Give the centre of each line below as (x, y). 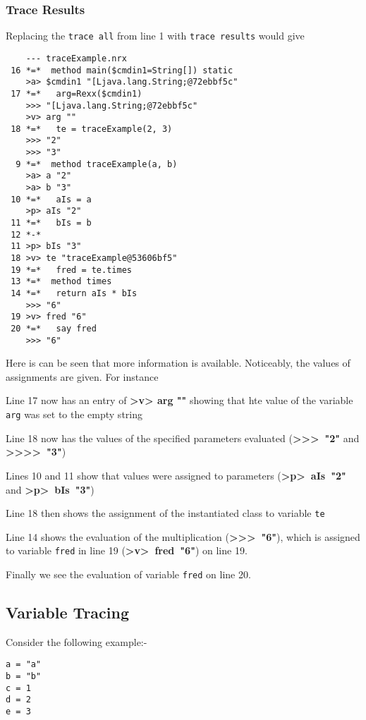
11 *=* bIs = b (51, 223)
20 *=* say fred (54, 328)
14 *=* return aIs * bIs (74, 293)
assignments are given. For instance (82, 376)
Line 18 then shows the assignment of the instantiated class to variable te (165, 513)
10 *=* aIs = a (51, 199)
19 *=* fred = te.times (71, 270)
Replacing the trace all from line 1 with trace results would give (155, 36)
